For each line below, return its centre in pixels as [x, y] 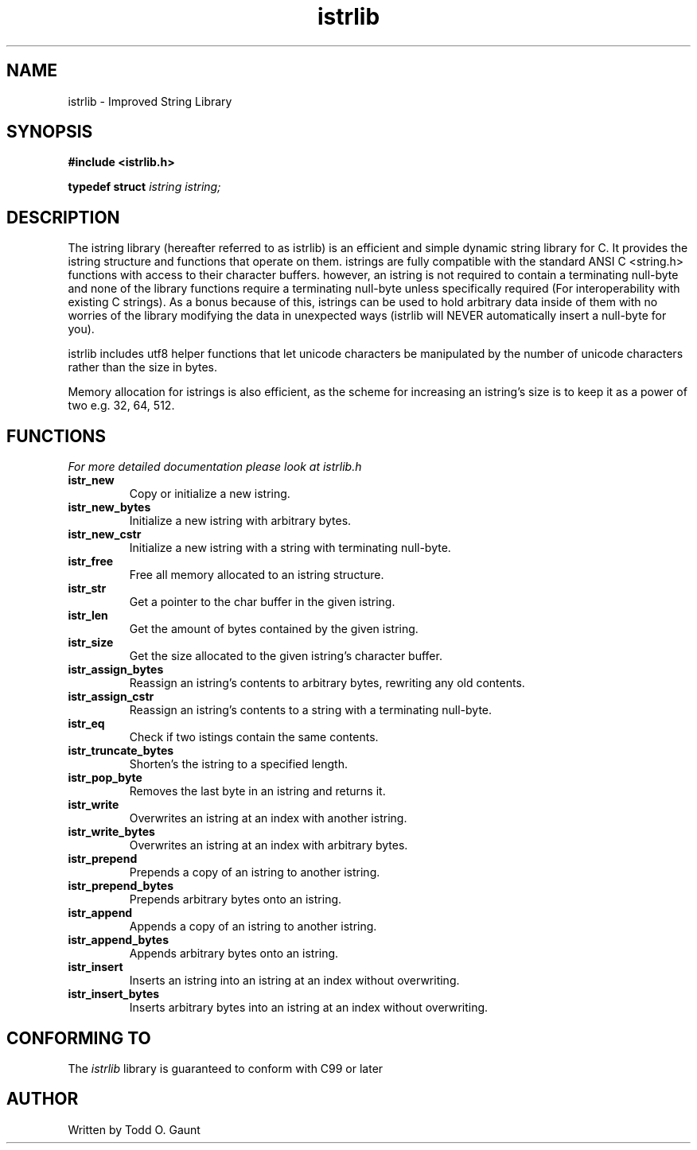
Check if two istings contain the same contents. [254, 737]
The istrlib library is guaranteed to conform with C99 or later [226, 1068]
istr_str [87, 589]
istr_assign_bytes [116, 670]
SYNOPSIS [50, 132]
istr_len [88, 616]
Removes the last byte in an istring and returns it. [257, 791]
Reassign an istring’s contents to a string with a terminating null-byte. [311, 710]
